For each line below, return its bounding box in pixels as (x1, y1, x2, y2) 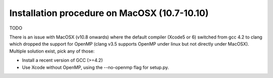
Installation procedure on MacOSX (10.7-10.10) (9, 7, 209, 18)
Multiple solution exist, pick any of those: (9, 48, 95, 54)
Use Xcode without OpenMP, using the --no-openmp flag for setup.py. (22, 64, 169, 70)
